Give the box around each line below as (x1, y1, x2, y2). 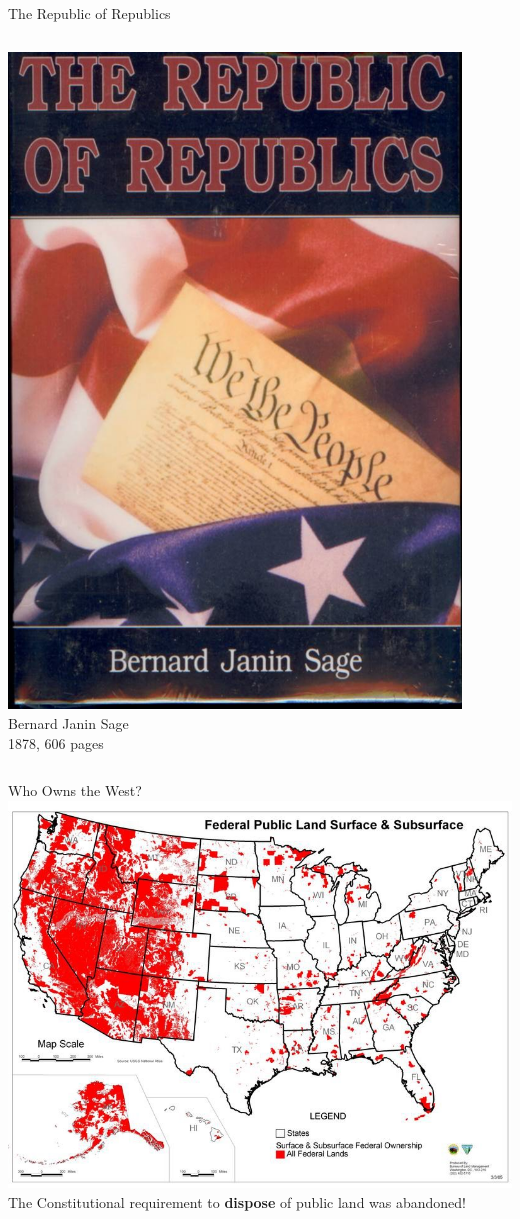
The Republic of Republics (8, 3, 171, 23)
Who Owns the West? (8, 780, 142, 801)
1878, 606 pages (8, 732, 104, 753)
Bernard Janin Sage (8, 713, 129, 734)
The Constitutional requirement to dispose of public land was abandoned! (8, 1191, 467, 1212)
